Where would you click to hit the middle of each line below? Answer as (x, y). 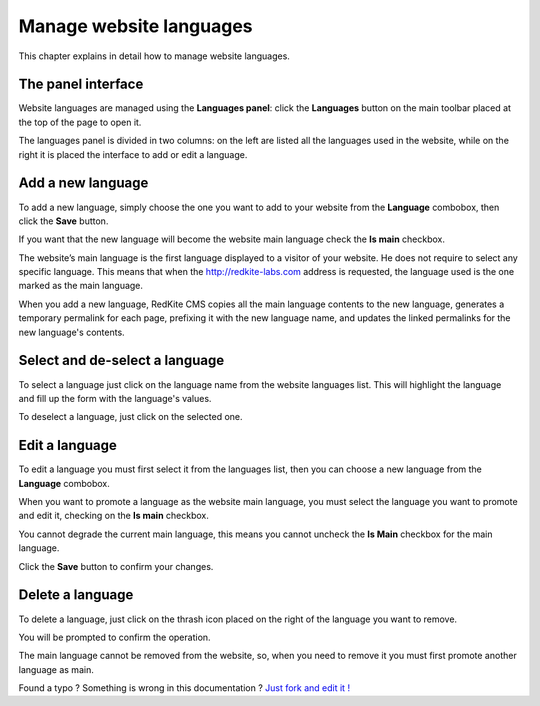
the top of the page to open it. (80, 122)
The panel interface (81, 84)
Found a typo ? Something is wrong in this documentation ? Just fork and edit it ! (184, 688)
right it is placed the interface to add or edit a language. (133, 154)
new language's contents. (71, 332)
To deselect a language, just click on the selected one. (131, 417)
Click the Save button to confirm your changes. (116, 566)
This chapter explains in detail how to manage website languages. (154, 56)
